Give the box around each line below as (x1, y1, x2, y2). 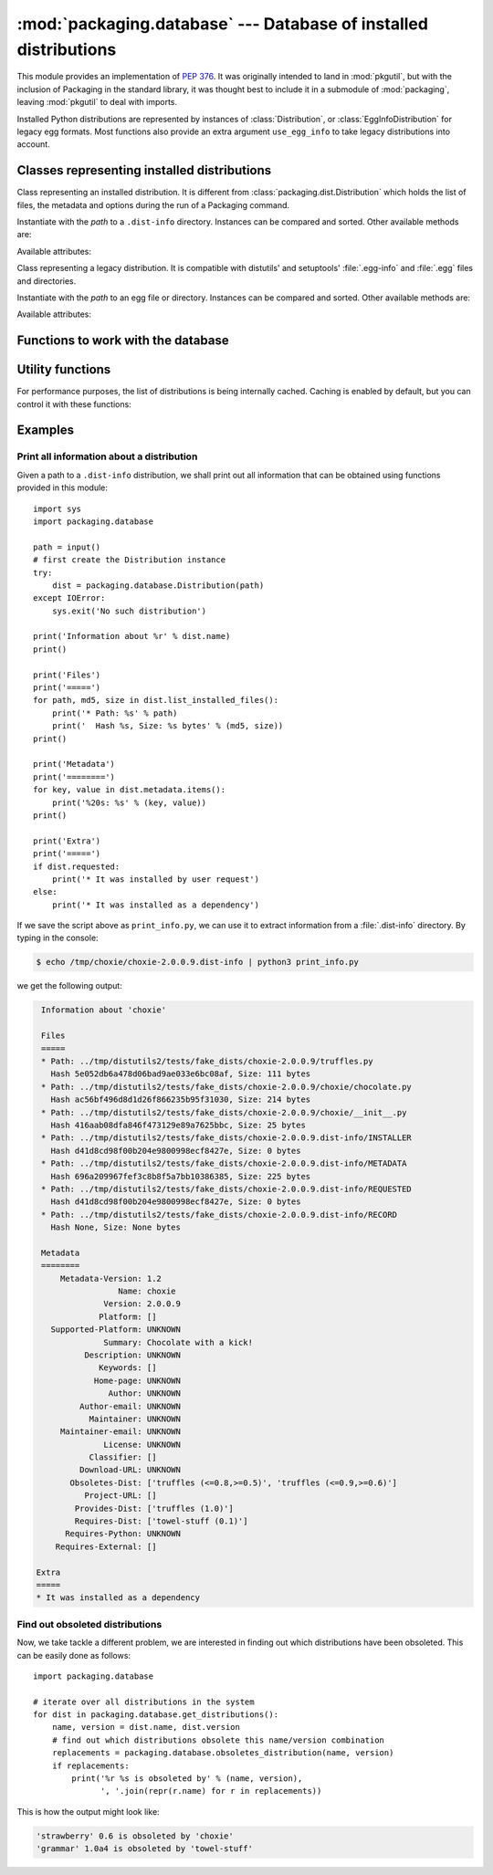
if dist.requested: (33, 861, 121, 872)
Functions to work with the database (16, 333, 229, 349)
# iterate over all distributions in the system (33, 1696, 255, 1707)
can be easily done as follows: (16, 1650, 131, 1660)
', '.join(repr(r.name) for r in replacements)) (100, 1786, 322, 1796)
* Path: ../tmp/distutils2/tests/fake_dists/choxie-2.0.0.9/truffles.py (41, 1055, 373, 1066)
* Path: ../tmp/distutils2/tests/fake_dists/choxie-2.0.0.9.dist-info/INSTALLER (41, 1133, 413, 1143)
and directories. (16, 275, 77, 287)
